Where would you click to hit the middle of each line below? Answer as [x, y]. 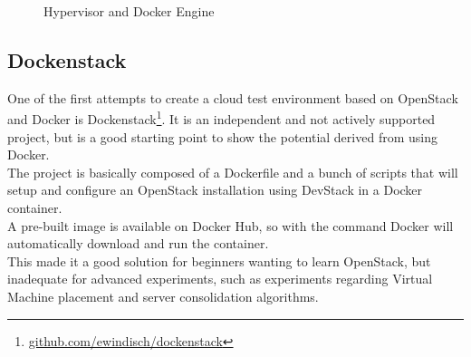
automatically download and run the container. [138, 243]
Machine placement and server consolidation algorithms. [163, 296]
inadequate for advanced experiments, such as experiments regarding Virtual [220, 279]
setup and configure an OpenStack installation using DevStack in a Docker [215, 190]
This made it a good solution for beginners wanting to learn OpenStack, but [219, 261]
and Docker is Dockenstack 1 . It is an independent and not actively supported [221, 118]
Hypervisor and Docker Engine [129, 11]
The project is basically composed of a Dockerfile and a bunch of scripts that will [233, 172]
